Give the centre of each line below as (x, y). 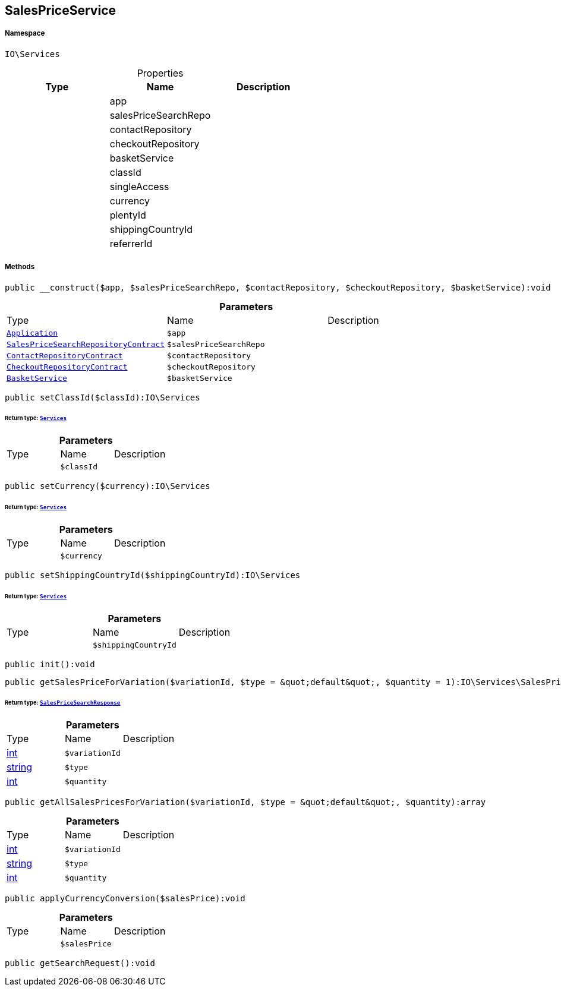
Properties (160, 73)
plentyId (128, 215)
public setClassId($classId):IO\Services (103, 397)
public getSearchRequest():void (80, 963)
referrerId (131, 243)
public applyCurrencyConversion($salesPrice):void (125, 899)
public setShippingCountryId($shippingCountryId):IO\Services (153, 575)
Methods (20, 267)
